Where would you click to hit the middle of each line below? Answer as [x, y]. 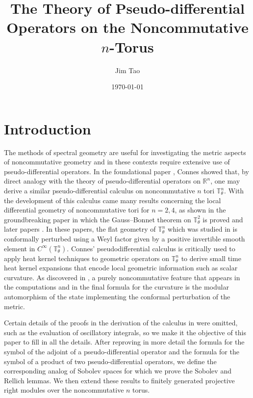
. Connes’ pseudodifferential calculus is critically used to [151, 248]
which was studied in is [202, 229]
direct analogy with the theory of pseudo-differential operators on [102, 181]
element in [20, 248]
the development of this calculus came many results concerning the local [113, 200]
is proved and [223, 219]
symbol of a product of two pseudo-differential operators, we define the [110, 361]
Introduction [48, 128]
